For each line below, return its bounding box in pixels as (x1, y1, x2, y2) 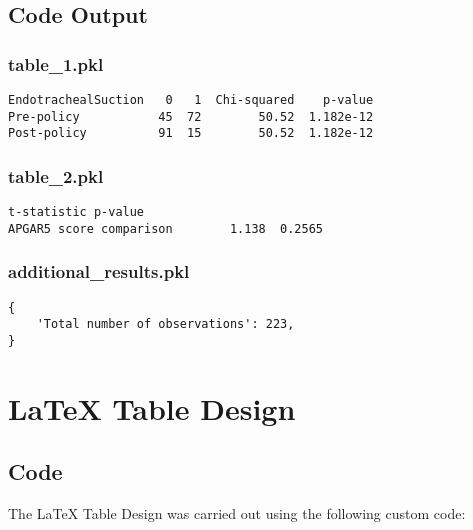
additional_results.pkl (8, 259, 190, 284)
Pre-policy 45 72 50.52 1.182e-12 (8, 109, 374, 124)
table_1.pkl (8, 51, 104, 76)
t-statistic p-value (8, 205, 145, 220)
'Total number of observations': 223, (36, 317, 295, 332)
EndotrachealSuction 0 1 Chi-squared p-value (8, 93, 374, 107)
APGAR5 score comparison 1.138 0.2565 (8, 221, 323, 236)
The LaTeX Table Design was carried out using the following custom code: (8, 503, 466, 524)
